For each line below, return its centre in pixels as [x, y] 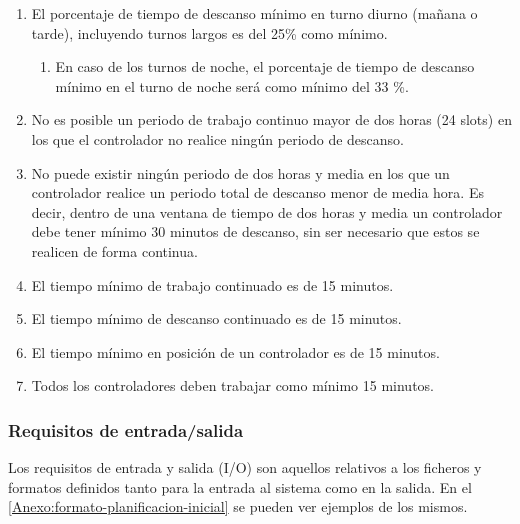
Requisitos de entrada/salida [126, 429]
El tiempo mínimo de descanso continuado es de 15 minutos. [216, 318]
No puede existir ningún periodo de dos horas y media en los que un [240, 172]
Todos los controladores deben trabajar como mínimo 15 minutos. [232, 385]
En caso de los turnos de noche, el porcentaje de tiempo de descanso [265, 66]
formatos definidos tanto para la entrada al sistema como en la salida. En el [240, 486]
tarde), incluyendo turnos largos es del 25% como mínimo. [209, 32]
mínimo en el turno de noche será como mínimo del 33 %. [232, 85]
